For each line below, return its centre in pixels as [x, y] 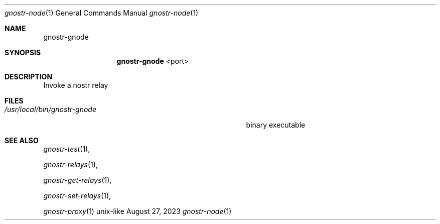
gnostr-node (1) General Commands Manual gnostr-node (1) [102, 13]
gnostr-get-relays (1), [78, 180]
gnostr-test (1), [67, 149]
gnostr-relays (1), [70, 164]
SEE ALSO [22, 140]
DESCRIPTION [29, 77]
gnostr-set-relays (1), [77, 196]
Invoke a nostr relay [76, 85]
